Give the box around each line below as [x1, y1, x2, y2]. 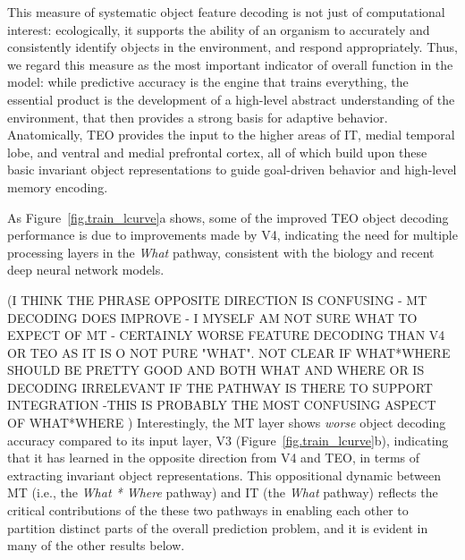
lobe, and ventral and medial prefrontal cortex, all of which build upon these [7, 142, 427, 161]
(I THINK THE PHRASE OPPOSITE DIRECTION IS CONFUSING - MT [7, 290, 427, 309]
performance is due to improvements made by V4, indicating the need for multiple [7, 225, 458, 244]
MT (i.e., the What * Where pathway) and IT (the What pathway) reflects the [7, 483, 438, 502]
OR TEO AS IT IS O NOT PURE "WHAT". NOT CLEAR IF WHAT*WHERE [7, 343, 451, 361]
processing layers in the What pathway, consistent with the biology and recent [7, 242, 435, 261]
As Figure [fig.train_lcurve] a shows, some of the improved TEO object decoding [7, 208, 449, 226]
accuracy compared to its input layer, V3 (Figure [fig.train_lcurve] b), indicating [7, 430, 449, 449]
